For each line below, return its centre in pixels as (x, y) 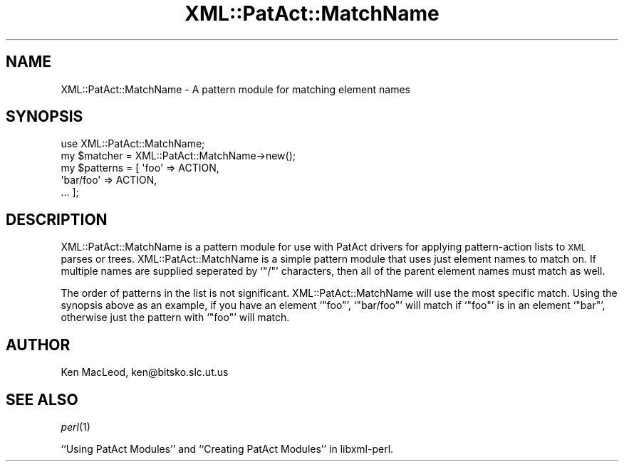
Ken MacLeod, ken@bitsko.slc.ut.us (145, 372)
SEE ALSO (42, 399)
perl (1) (76, 426)
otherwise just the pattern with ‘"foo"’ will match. (175, 318)
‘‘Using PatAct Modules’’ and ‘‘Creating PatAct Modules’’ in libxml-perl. (227, 448)
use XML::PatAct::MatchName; (133, 144)
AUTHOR (38, 345)
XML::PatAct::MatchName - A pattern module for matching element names (235, 89)
